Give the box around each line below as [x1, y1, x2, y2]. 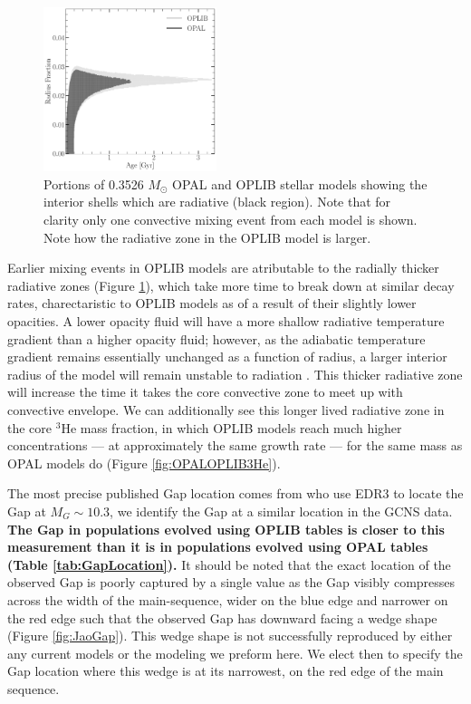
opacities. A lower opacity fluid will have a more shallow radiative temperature [7, 312, 445, 331]
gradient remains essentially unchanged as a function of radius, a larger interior [7, 347, 447, 366]
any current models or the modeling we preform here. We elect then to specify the [7, 643, 463, 662]
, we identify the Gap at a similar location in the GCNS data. [110, 501, 453, 520]
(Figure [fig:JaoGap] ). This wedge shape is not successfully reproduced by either [7, 626, 453, 645]
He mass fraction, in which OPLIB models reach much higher [61, 418, 402, 437]
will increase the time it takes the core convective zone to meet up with [7, 382, 403, 401]
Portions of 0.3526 [43, 174, 144, 193]
